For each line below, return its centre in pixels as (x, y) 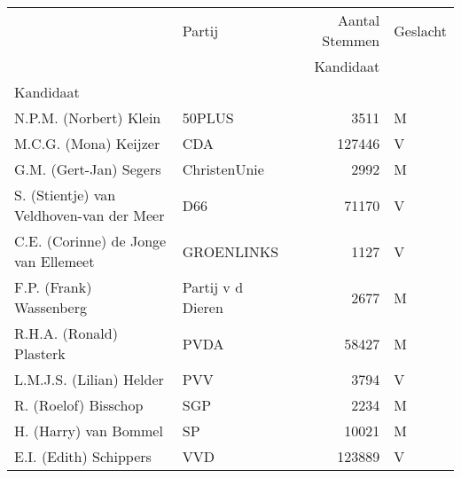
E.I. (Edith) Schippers (83, 456)
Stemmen (351, 40)
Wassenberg (51, 307)
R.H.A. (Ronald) (66, 333)
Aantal (359, 20)
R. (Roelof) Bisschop (79, 405)
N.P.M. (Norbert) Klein (88, 118)
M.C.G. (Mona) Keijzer (87, 143)
